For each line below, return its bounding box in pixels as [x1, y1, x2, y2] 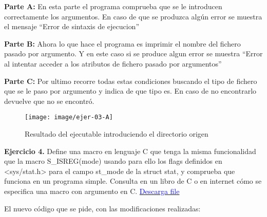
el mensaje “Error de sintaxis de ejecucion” [4, 21, 140, 32]
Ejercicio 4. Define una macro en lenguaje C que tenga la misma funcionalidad [4, 145, 256, 156]
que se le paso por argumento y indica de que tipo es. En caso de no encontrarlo [4, 85, 257, 96]
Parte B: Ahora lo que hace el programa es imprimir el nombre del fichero [4, 38, 241, 49]
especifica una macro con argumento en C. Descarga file [4, 185, 180, 196]
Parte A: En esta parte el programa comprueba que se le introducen [4, 1, 222, 11]
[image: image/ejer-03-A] [25, 114, 113, 121]
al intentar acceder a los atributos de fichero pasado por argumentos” [4, 58, 222, 69]
